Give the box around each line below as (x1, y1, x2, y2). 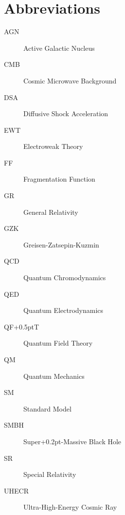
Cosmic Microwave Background (23, 75, 117, 85)
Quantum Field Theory (23, 338, 93, 348)
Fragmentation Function (23, 174, 95, 184)
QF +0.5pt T (4, 321, 39, 331)
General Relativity (23, 206, 78, 217)
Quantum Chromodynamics (23, 272, 106, 283)
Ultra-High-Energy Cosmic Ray (23, 502, 117, 512)
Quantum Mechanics (23, 371, 85, 381)
